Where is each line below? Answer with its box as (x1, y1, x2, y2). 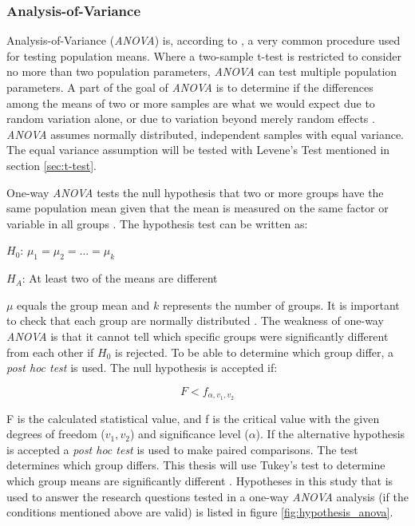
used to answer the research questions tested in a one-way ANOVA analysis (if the (6, 488, 409, 504)
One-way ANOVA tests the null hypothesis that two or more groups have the (6, 184, 384, 200)
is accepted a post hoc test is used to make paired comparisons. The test (6, 441, 358, 457)
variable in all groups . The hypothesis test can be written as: (6, 215, 308, 231)
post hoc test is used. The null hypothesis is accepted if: (6, 359, 278, 376)
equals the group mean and (17, 296, 150, 313)
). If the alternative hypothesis (255, 425, 405, 442)
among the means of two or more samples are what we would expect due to (6, 94, 375, 111)
